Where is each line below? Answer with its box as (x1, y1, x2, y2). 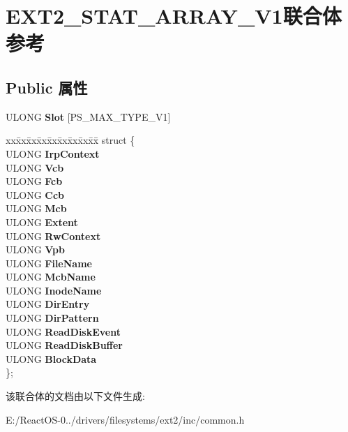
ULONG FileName (6, 255, 92, 270)
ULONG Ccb (6, 187, 65, 202)
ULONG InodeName (6, 283, 102, 297)
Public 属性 (6, 76, 88, 98)
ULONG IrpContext (6, 146, 100, 161)
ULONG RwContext (6, 228, 101, 243)
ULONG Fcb (6, 174, 63, 188)
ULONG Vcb (6, 160, 64, 174)
